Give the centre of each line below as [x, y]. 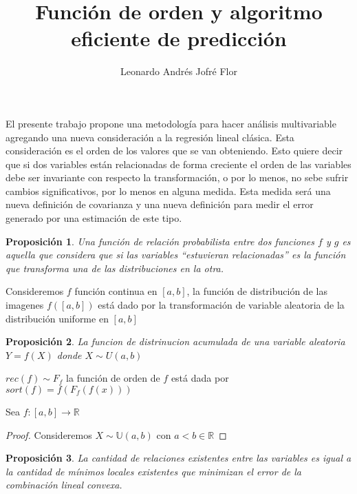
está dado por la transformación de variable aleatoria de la [221, 305]
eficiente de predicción [179, 38]
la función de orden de [113, 378]
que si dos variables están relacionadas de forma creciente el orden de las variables [178, 164]
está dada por [200, 378]
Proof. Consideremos [49, 434]
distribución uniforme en [57, 318]
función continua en [116, 291]
